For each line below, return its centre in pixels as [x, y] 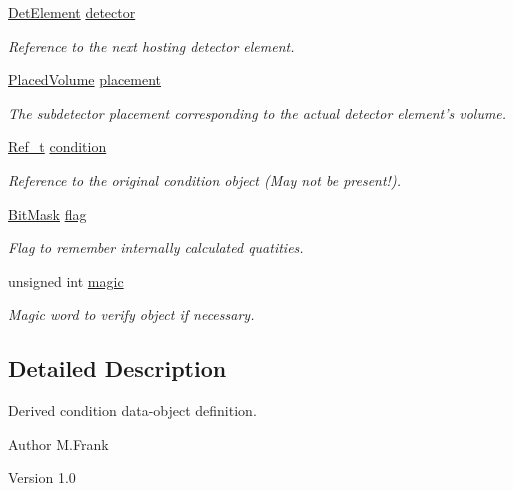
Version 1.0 [42, 477]
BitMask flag [47, 213]
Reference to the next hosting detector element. [151, 45]
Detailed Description [117, 368]
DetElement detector [72, 12]
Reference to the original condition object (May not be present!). [204, 179]
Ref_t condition [57, 146]
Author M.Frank [58, 443]
